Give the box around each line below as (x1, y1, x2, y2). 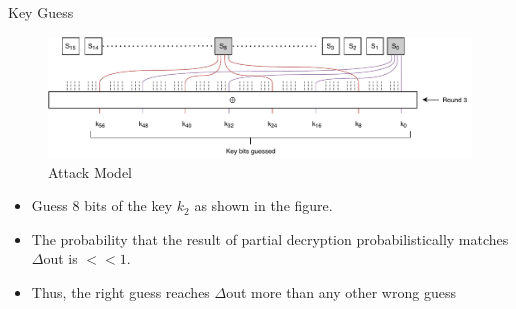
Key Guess (8, 2, 74, 22)
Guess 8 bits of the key (31, 195, 173, 216)
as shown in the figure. (194, 195, 333, 216)
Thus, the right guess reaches (31, 281, 210, 302)
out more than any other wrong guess (226, 281, 456, 302)
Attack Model (48, 161, 132, 182)
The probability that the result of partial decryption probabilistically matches (31, 228, 509, 249)
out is (43, 248, 78, 269)
